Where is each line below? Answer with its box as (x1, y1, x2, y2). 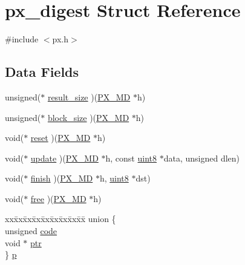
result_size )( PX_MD (47, 90, 131, 103)
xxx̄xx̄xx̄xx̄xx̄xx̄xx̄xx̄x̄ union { (5, 212, 116, 225)
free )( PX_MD (30, 192, 87, 204)
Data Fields (5, 62, 79, 81)
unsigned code (5, 224, 57, 237)
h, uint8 (99, 172, 129, 185)
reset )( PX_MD (30, 131, 91, 144)
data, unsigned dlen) (163, 151, 240, 164)
